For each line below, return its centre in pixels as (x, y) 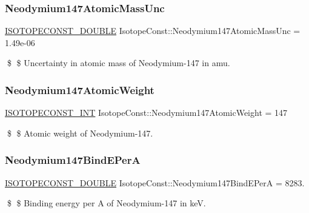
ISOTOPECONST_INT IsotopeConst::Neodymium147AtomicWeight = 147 (146, 113)
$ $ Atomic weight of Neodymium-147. (80, 133)
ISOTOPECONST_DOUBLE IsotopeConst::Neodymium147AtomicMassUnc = (153, 31)
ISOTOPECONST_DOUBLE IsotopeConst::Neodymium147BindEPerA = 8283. (155, 182)
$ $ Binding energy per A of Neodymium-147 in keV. (106, 203)
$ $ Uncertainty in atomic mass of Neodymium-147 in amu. (118, 63)
